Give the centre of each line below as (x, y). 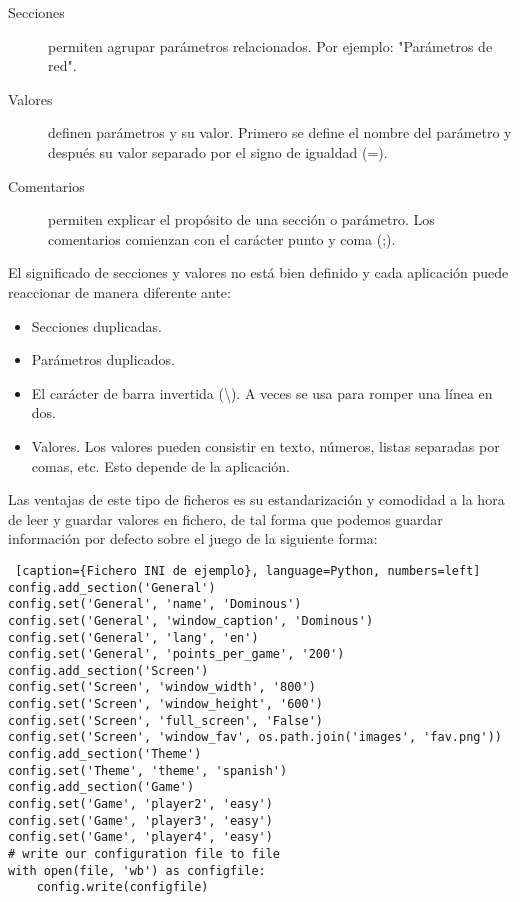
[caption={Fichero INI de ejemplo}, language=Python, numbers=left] (248, 570)
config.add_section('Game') (101, 787)
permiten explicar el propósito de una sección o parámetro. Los (241, 219)
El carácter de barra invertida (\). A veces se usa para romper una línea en (262, 392)
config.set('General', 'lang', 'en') (133, 637)
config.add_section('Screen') (108, 670)
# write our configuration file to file (144, 854)
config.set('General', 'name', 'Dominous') (155, 604)
